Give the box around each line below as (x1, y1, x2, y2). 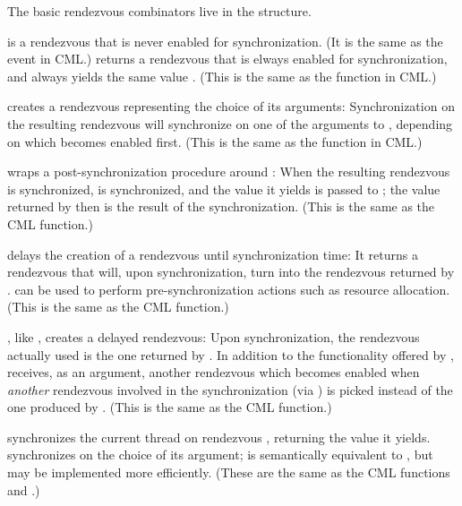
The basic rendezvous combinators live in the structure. (7, 2, 312, 20)
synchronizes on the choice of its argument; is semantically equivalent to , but (7, 445, 433, 464)
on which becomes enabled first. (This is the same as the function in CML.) (7, 132, 423, 150)
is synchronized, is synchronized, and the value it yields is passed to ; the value (7, 179, 441, 198)
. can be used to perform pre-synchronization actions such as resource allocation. (7, 279, 450, 298)
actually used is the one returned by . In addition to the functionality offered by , (7, 345, 454, 364)
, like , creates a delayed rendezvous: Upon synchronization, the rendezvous (7, 327, 420, 346)
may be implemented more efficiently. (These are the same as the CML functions (7, 463, 450, 482)
